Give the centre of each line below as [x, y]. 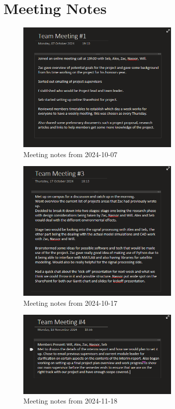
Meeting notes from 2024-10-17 [71, 303]
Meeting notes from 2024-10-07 [71, 154]
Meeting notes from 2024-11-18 [71, 401]
